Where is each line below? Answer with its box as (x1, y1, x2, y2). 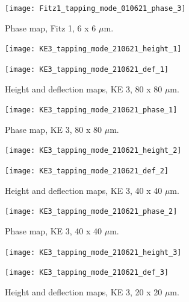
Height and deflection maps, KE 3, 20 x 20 (5, 285, 163, 298)
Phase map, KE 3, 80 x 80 (5, 123, 102, 135)
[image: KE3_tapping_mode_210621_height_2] (5, 146, 182, 155)
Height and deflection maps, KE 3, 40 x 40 (5, 184, 163, 196)
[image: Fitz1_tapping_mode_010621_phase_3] (5, 4, 186, 13)
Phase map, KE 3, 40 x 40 (5, 224, 102, 237)
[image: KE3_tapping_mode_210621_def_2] (5, 167, 169, 176)
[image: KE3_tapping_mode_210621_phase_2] (5, 207, 178, 216)
